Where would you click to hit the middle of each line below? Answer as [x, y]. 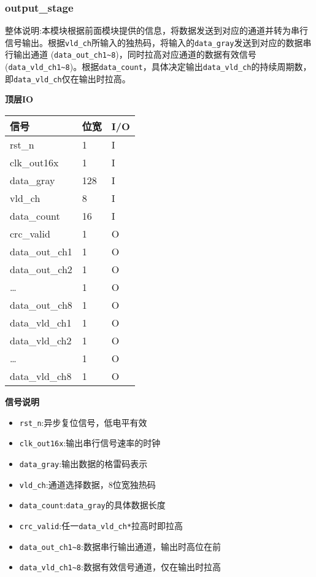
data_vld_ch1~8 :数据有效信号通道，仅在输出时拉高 [120, 567]
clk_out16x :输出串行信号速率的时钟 [90, 443]
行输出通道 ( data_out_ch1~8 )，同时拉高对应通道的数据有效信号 [131, 54]
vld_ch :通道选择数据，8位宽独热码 [87, 484]
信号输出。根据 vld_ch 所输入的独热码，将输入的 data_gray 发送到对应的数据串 [158, 42]
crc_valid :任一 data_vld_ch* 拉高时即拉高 [101, 525]
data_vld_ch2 [41, 341]
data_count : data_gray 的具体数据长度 [92, 505]
